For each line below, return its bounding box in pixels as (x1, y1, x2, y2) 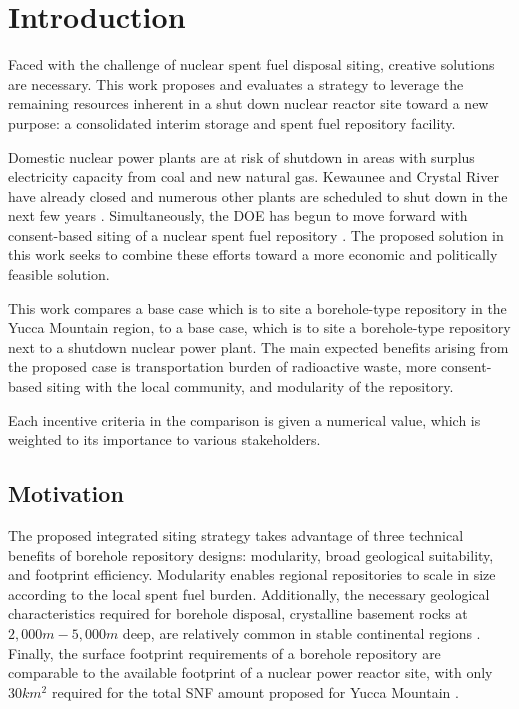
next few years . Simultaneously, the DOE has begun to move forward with (8, 205, 468, 226)
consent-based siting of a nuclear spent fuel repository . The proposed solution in (8, 224, 504, 245)
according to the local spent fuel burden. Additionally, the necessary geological (8, 583, 490, 604)
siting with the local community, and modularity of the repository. (46, 376, 454, 397)
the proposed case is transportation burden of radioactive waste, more (8, 356, 437, 377)
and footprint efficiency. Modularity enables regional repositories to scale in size (8, 564, 496, 585)
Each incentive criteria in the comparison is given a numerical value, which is (8, 409, 481, 430)
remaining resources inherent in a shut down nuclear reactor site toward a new (8, 93, 489, 114)
